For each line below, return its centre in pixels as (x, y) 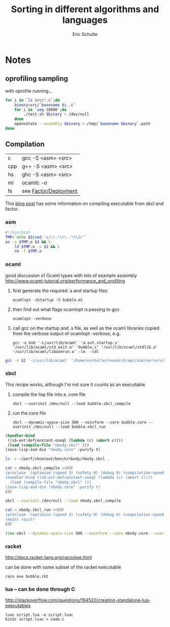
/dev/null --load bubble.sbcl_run (70, 427)
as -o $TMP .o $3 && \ (28, 242)
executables (18, 606)
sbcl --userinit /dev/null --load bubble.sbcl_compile (72, 404)
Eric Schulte (85, 34)
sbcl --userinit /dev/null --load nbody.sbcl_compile (63, 501)
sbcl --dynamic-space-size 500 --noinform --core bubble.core (79, 422)
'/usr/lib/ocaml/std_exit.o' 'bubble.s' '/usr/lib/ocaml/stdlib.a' (85, 347)
